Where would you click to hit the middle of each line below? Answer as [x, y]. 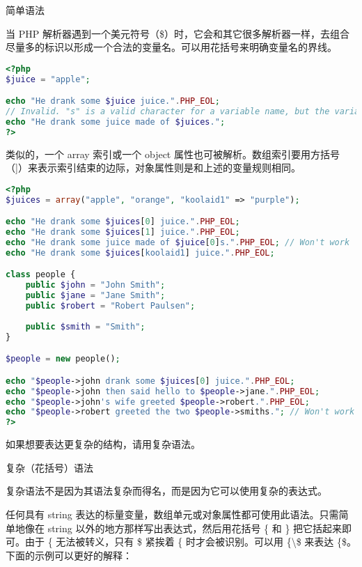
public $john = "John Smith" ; [95, 285]
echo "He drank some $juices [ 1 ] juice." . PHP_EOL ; [123, 232]
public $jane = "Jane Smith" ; [95, 296]
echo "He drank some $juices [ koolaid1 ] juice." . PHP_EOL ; [140, 253]
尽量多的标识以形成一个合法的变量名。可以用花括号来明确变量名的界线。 [171, 47]
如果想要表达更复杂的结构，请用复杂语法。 [103, 444]
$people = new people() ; [63, 359]
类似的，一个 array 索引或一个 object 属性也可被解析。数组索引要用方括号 [173, 154]
